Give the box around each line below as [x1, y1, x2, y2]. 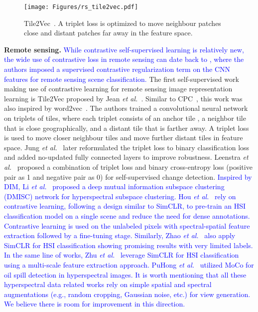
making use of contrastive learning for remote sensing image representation [4, 83, 233, 94]
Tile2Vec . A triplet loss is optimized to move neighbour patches [24, 17, 221, 28]
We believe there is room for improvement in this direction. [4, 299, 185, 309]
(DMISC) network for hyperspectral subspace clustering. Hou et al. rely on [4, 191, 236, 201]
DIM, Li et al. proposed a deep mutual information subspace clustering [4, 181, 225, 192]
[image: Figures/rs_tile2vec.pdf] [24, 3, 138, 10]
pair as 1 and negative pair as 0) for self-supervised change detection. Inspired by [4, 171, 252, 182]
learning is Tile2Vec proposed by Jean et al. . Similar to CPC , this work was [4, 93, 243, 103]
